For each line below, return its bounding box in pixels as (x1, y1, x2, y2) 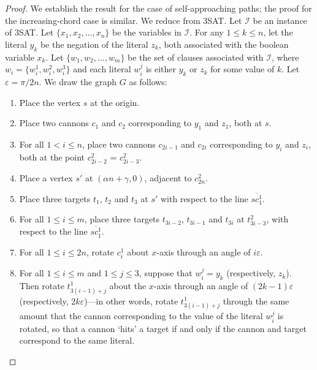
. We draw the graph (39, 75, 117, 88)
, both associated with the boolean (158, 37, 289, 50)
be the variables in (112, 26, 181, 39)
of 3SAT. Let (5, 26, 54, 39)
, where (272, 50, 299, 63)
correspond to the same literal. (19, 334, 135, 347)
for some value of (210, 62, 275, 75)
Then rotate (19, 279, 64, 292)
